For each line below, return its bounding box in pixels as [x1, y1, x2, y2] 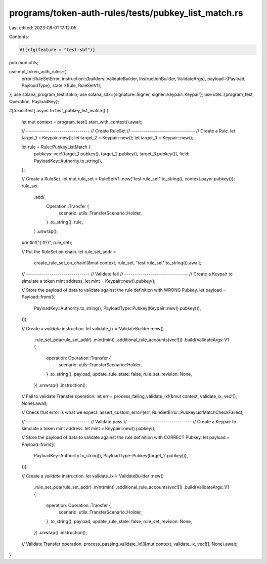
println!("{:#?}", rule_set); [21, 240, 73, 246]
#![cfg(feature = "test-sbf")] [19, 47, 96, 52]
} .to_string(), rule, [46, 219, 84, 225]
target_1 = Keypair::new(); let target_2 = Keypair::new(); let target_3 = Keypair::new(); [21, 135, 194, 141]
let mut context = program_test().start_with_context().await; [21, 119, 143, 125]
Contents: [9, 34, 29, 40]
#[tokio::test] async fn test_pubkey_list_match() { [9, 108, 109, 114]
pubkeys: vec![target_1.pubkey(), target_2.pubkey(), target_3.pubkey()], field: [34, 151, 190, 157]
